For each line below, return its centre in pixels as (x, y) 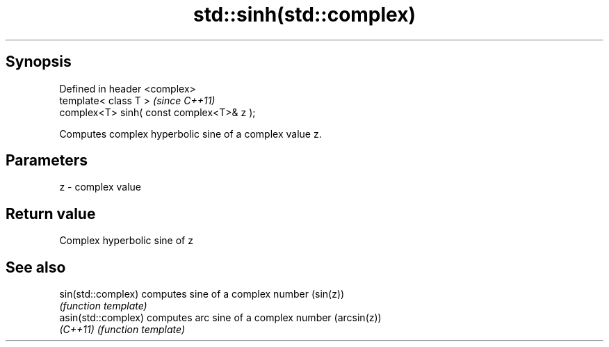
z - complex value (100, 187)
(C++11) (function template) (122, 330)
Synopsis (39, 62)
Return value (51, 213)
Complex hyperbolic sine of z (126, 241)
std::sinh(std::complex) (304, 15)
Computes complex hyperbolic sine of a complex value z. (190, 134)
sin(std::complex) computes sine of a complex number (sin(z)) (202, 294)
